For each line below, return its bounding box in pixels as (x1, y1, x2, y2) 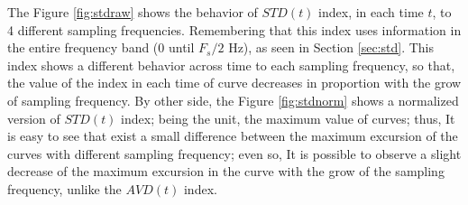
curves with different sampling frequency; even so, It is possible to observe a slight (7, 144, 462, 163)
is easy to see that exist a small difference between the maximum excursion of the (7, 126, 458, 145)
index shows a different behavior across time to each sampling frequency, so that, (7, 55, 455, 74)
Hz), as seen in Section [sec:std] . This (228, 38, 434, 57)
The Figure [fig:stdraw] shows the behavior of (7, 3, 258, 21)
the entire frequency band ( (7, 38, 159, 57)
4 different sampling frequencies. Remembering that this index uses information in (7, 20, 462, 39)
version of (7, 108, 60, 127)
